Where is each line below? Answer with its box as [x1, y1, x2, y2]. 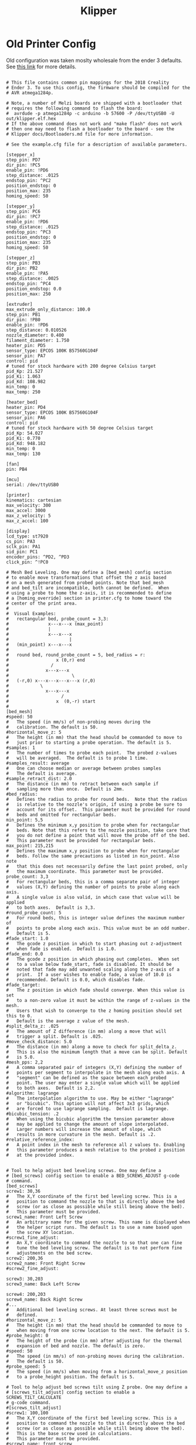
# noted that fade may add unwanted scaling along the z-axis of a [6, 966, 180, 972]
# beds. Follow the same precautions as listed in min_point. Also [6, 853, 180, 859]
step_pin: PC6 [6, 208, 41, 215]
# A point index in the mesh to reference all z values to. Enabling [6, 1142, 185, 1147]
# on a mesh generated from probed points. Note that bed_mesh [6, 579, 164, 586]
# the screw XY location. [6, 1229, 75, 1235]
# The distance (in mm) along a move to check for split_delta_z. [6, 1044, 177, 1050]
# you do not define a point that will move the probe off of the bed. [6, 832, 191, 838]
